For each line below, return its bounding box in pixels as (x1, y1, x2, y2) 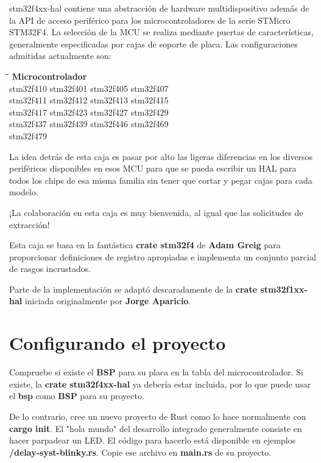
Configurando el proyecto (9, 330, 226, 355)
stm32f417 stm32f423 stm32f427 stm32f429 (9, 105, 169, 118)
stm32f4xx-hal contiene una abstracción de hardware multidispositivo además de (9, 2, 309, 14)
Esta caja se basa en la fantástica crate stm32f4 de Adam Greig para (9, 238, 281, 251)
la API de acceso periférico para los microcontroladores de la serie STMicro (9, 13, 291, 26)
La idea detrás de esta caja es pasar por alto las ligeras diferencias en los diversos (9, 150, 313, 162)
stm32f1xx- (260, 282, 308, 295)
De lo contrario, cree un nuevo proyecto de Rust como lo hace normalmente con (9, 409, 306, 422)
